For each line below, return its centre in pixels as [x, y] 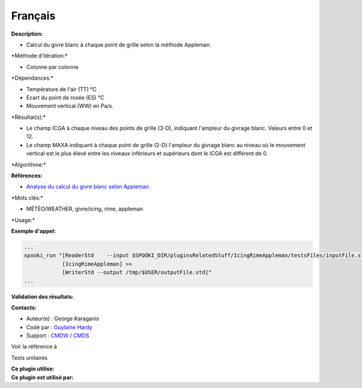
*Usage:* [23, 220]
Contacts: [24, 307]
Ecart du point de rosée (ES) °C [65, 97]
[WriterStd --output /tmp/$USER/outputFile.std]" [137, 272]
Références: [27, 176]
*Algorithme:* [29, 164]
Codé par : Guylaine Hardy [59, 327]
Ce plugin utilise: [33, 369]
